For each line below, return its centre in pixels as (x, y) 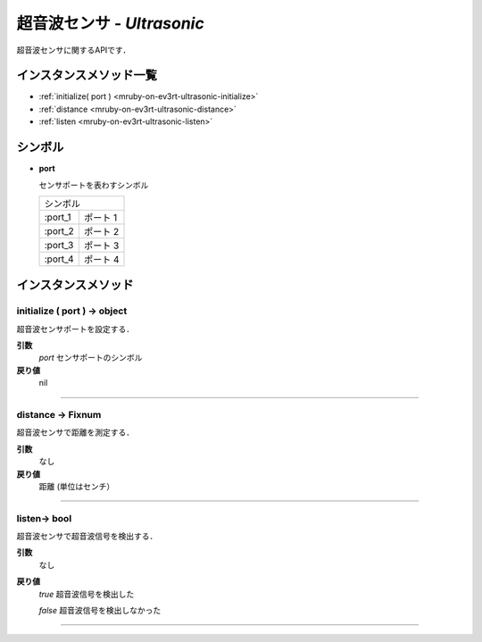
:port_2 (59, 230)
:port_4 (59, 259)
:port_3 (59, 245)
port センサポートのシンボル (91, 358)
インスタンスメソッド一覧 (87, 75)
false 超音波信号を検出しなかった (100, 611)
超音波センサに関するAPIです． (74, 50)
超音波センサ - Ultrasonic (110, 23)
